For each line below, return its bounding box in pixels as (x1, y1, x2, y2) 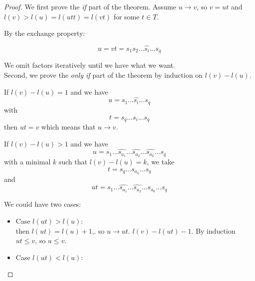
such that (58, 156, 88, 167)
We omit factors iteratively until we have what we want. (4, 60, 175, 70)
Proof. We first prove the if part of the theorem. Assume (4, 1, 176, 11)
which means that (41, 121, 96, 132)
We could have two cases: (4, 199, 81, 209)
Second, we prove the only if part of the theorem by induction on (4, 70, 203, 80)
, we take (147, 156, 174, 167)
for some (114, 11, 139, 21)
